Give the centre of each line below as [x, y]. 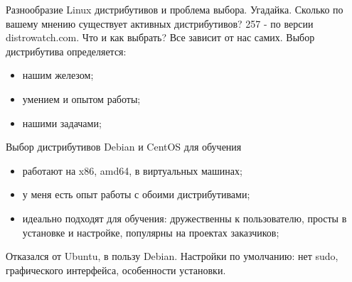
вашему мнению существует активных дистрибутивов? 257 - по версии [160, 23]
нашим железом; [58, 75]
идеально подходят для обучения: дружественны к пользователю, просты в [185, 218]
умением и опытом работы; [81, 98]
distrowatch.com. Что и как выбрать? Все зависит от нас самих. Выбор [160, 37]
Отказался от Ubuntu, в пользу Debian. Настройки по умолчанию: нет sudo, [172, 256]
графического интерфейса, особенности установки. [116, 270]
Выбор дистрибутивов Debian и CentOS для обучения [124, 147]
